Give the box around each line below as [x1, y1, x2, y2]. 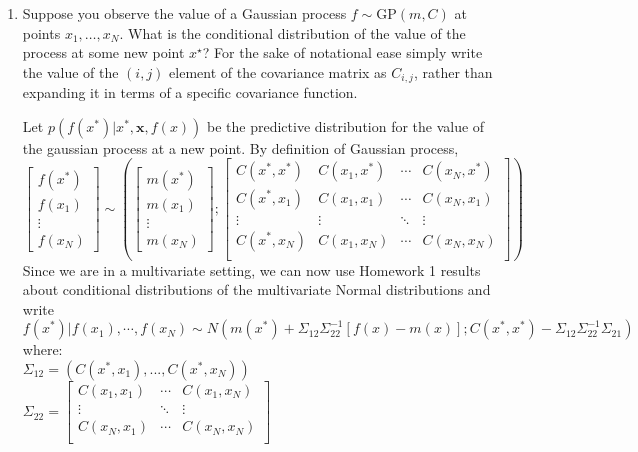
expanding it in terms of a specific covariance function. [22, 82, 358, 103]
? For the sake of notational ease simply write [202, 42, 483, 63]
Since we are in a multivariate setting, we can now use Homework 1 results [22, 259, 481, 280]
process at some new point [22, 42, 185, 63]
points [22, 22, 61, 43]
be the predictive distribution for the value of [207, 115, 485, 136]
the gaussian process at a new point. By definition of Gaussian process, [22, 137, 459, 158]
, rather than [413, 61, 493, 82]
